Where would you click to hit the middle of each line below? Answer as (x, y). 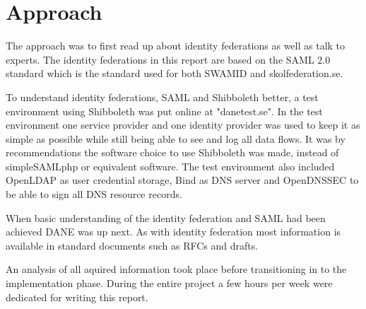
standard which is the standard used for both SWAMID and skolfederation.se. (175, 73)
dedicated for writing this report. (77, 297)
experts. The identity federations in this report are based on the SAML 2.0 (168, 59)
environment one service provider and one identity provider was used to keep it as (183, 125)
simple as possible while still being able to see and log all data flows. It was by (176, 138)
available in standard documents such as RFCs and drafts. (132, 245)
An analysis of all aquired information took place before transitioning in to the (176, 269)
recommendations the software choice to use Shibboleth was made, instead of (172, 152)
